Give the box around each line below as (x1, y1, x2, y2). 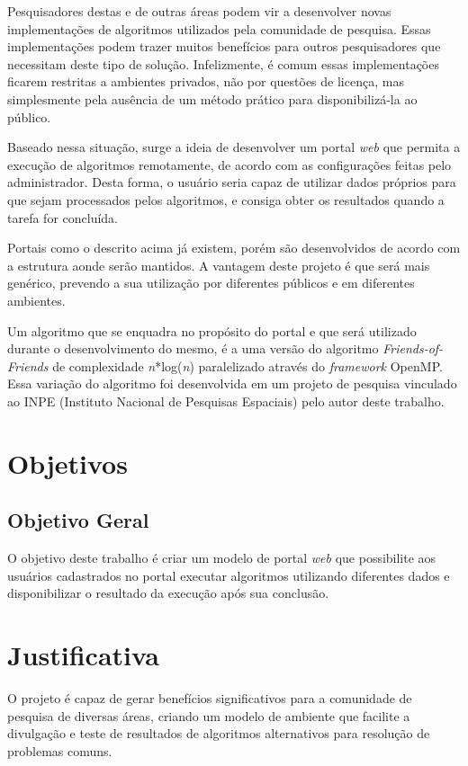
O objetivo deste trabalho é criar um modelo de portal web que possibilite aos (7, 548, 436, 567)
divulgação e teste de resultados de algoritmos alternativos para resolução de (7, 724, 430, 743)
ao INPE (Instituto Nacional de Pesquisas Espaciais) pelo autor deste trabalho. (7, 391, 445, 410)
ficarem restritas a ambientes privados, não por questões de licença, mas (7, 72, 404, 91)
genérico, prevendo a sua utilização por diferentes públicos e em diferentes (7, 273, 415, 292)
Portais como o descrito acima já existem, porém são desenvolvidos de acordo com (7, 238, 461, 257)
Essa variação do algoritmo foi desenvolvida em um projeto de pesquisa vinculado (7, 374, 457, 393)
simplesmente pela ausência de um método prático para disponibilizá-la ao (7, 89, 418, 108)
